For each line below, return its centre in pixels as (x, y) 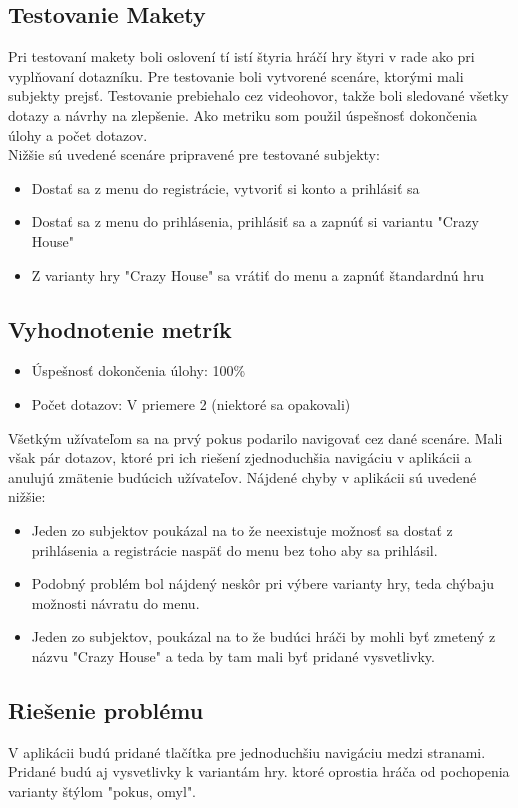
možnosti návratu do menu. (115, 602)
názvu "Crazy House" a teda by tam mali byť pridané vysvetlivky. (233, 655)
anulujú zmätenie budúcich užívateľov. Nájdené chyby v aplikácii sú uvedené (242, 476)
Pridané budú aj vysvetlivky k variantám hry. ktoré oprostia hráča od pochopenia (259, 771)
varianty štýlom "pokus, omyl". (102, 790)
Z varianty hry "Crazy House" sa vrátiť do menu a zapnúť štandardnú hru (258, 274)
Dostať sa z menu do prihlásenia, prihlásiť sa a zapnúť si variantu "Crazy (255, 221)
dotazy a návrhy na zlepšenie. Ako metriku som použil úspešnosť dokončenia (243, 114)
